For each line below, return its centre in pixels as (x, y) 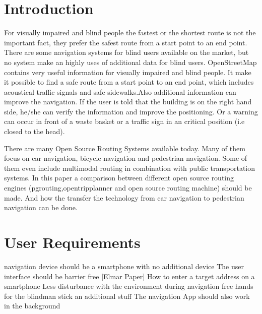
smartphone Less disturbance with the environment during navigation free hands (129, 286)
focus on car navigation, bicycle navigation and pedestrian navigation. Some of (126, 158)
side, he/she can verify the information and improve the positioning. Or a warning (131, 111)
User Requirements (72, 242)
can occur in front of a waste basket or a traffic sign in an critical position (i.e (124, 121)
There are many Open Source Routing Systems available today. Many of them (125, 148)
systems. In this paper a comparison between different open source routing (119, 178)
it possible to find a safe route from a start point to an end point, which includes (129, 82)
